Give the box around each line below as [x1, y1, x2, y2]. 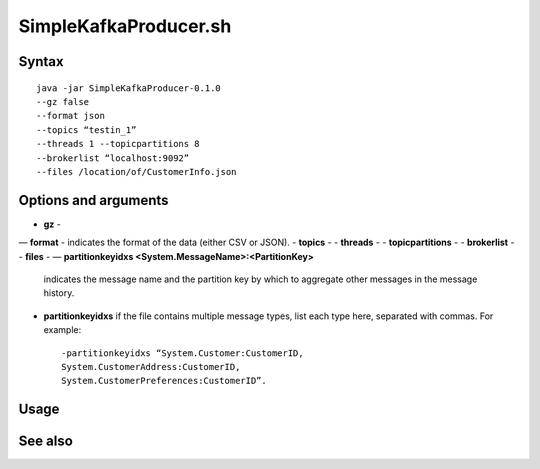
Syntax [18, 53, 64, 70]
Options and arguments [18, 191, 169, 209]
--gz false [36, 96, 90, 107]
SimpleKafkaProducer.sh [18, 15, 232, 37]
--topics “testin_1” [36, 124, 137, 135]
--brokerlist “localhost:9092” [36, 152, 190, 164]
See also [18, 433, 74, 450]
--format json [36, 110, 105, 122]
